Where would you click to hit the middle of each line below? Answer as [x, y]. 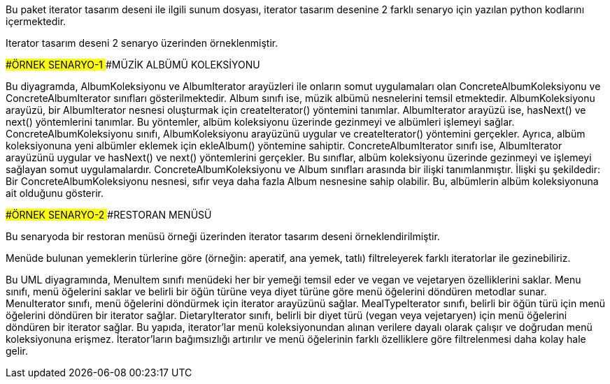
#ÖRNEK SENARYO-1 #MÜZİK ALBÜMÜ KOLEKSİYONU [133, 65]
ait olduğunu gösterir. [55, 193]
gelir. [17, 351]
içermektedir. [36, 21]
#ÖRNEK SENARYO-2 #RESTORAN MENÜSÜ [109, 215]
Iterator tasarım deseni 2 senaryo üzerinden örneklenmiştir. [142, 43]
